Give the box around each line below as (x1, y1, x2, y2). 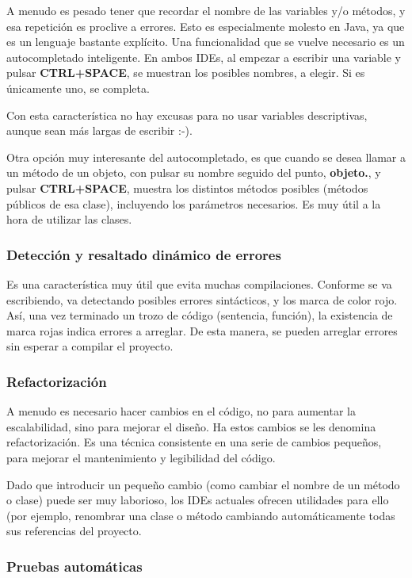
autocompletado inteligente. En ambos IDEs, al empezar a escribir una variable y (6, 48, 401, 65)
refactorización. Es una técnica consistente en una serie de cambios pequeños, (6, 434, 382, 450)
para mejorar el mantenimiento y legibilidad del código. (6, 449, 276, 465)
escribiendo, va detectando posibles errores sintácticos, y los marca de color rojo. (6, 291, 398, 308)
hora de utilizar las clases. (6, 211, 132, 228)
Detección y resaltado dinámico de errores (6, 244, 281, 264)
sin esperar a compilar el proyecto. (6, 338, 174, 354)
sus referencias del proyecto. (6, 522, 142, 539)
